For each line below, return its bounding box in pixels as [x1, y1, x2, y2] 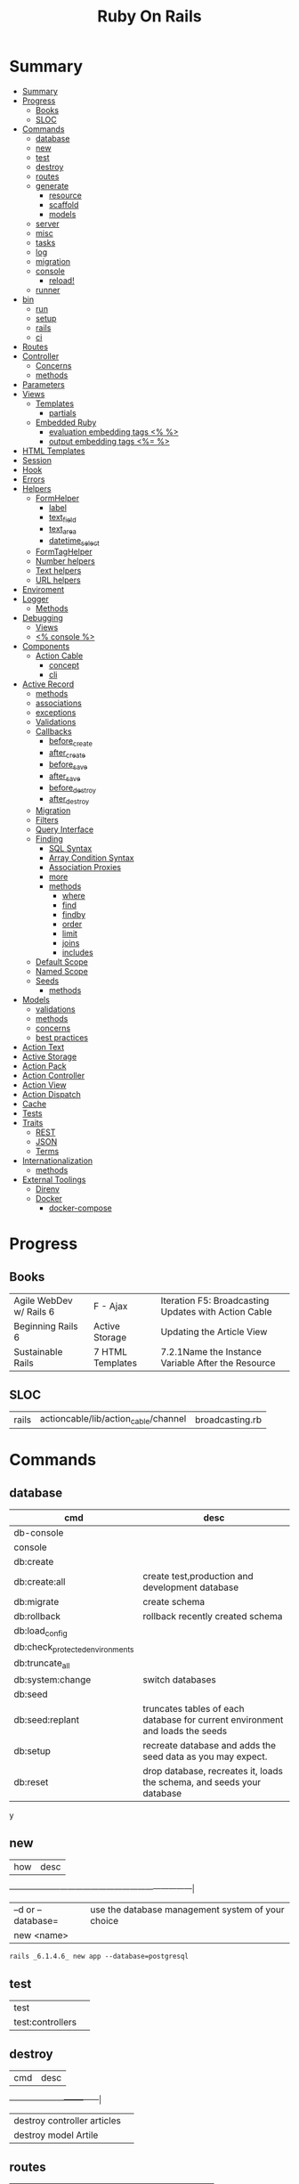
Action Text [21, 1042, 65, 1053]
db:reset [13, 1775, 49, 1788]
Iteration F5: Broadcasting [160, 1294, 270, 1307]
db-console [13, 1527, 64, 1539]
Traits [21, 1118, 44, 1129]
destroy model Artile [13, 2129, 99, 2141]
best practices [35, 1032, 89, 1043]
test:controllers [13, 2016, 77, 2028]
